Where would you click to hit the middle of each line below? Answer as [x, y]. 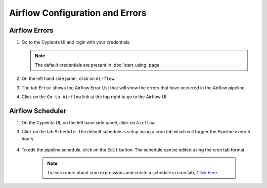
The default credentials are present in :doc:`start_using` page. [98, 65]
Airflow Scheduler [38, 111]
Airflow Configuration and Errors [78, 13]
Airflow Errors [31, 30]
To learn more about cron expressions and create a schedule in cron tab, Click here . [133, 172]
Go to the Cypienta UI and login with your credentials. [76, 42]
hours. [28, 139]
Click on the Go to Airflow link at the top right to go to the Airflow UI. [94, 97]
